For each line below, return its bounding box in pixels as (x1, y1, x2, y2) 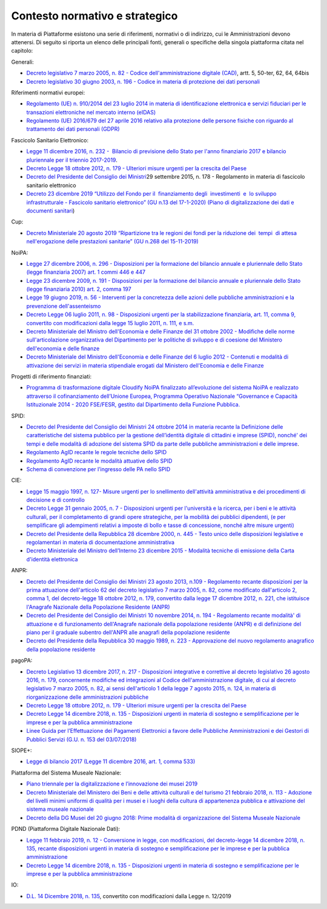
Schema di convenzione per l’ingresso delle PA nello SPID (26, 465, 171, 472)
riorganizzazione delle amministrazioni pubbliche (26, 693, 149, 701)
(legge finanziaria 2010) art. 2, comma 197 (26, 285, 131, 293)
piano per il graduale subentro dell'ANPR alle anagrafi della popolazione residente (26, 629, 230, 636)
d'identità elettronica (26, 555, 78, 563)
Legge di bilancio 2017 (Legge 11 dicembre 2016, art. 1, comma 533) (26, 758, 196, 765)
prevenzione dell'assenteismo (26, 302, 101, 309)
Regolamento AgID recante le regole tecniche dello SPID (26, 449, 167, 456)
